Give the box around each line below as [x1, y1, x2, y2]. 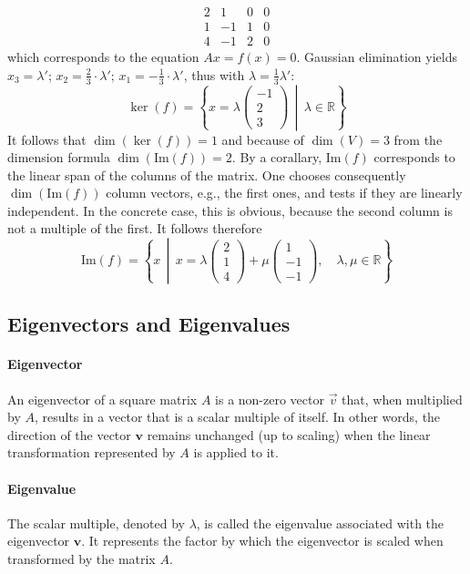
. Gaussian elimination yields [296, 47, 457, 67]
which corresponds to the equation [7, 47, 199, 67]
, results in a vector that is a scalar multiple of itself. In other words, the [34, 407, 441, 426]
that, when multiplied [342, 389, 463, 408]
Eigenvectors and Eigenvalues [7, 310, 291, 338]
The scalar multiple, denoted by [7, 513, 185, 532]
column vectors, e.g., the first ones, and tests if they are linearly [106, 183, 463, 202]
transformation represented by [7, 443, 176, 462]
